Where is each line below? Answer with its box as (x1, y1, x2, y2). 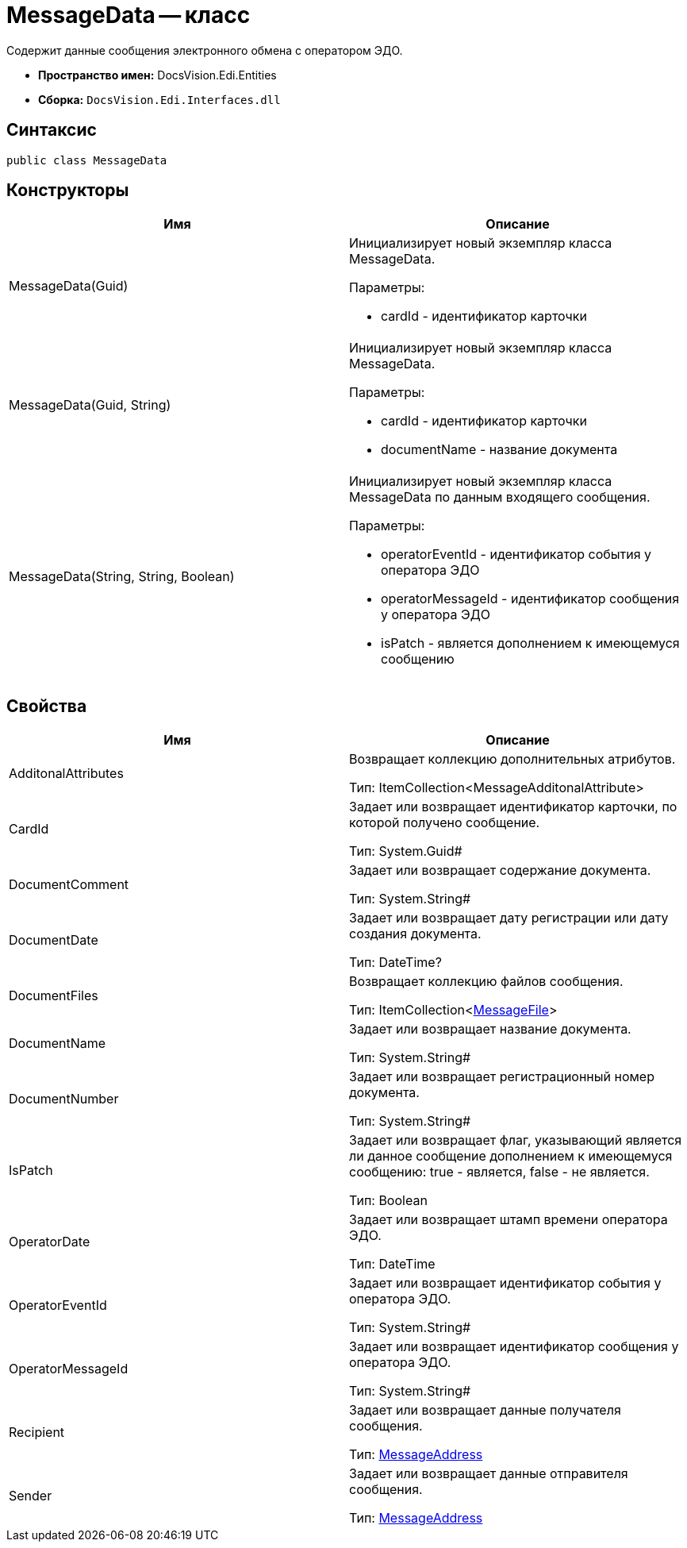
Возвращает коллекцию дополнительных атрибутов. (349, 751, 676, 768)
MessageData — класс (6, 2, 251, 29)
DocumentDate (9, 932, 98, 949)
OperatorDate (9, 1234, 90, 1250)
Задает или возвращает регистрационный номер (349, 1069, 654, 1085)
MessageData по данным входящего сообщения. (349, 489, 651, 506)
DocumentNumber (9, 1091, 119, 1107)
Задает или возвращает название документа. (349, 1021, 631, 1038)
